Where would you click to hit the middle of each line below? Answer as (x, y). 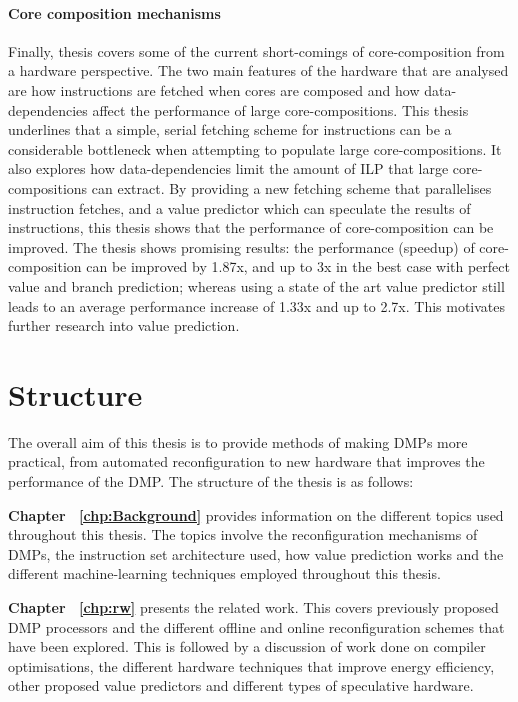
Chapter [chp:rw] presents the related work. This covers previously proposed (253, 606)
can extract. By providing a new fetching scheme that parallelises (291, 187)
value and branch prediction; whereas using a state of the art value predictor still (256, 285)
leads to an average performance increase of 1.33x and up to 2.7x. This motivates (257, 305)
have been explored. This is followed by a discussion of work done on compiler (247, 646)
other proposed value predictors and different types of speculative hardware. (241, 685)
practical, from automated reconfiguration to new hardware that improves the (246, 461)
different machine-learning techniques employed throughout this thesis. (224, 573)
